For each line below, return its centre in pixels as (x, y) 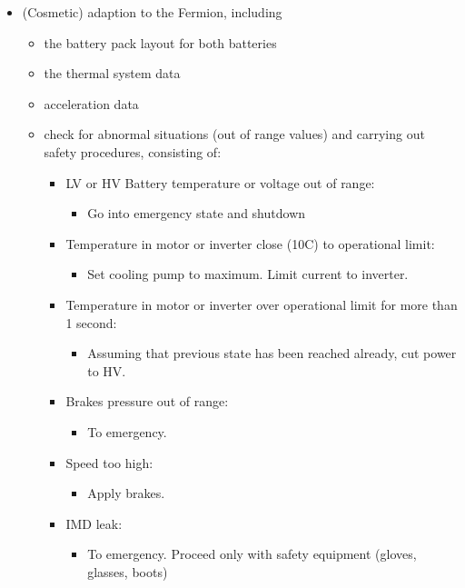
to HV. (107, 370)
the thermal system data (112, 73)
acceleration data (91, 103)
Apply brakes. (126, 493)
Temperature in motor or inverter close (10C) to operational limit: (250, 243)
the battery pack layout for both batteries (160, 42)
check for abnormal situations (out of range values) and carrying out (234, 134)
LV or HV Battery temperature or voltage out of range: (220, 182)
